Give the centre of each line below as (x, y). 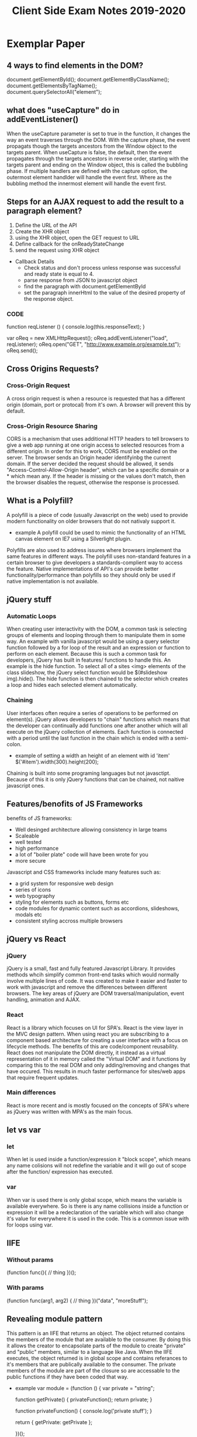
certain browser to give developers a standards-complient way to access (95, 562)
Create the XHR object (42, 231)
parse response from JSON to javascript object (81, 280)
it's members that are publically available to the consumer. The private (91, 1364)
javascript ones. (26, 785)
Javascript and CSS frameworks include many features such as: (84, 872)
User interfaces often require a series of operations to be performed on (93, 713)
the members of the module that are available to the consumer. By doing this (99, 1339)
